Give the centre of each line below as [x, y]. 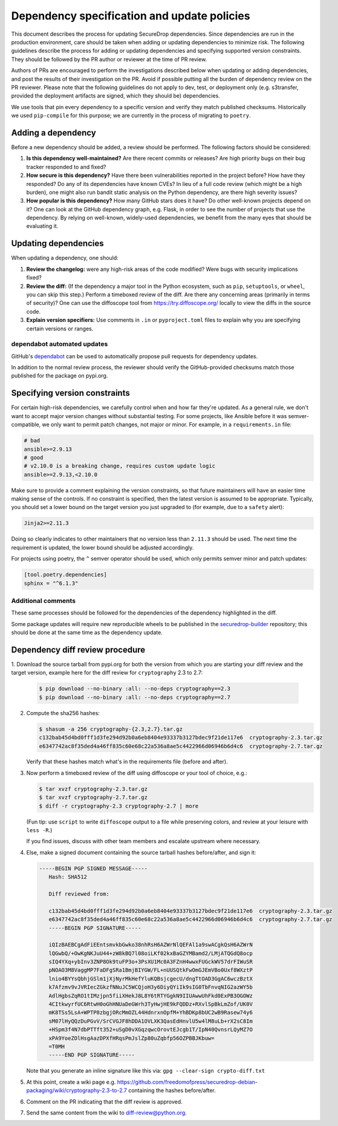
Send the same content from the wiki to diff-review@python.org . [106, 1113]
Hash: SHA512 [68, 877]
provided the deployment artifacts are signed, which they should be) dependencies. [115, 96]
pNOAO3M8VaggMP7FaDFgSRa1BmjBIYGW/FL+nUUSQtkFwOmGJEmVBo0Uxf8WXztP [151, 970]
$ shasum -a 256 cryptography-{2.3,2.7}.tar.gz [111, 729]
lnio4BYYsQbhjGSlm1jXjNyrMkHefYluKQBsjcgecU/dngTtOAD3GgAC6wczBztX [151, 978]
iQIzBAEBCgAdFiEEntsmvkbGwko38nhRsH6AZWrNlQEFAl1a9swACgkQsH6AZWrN [151, 945]
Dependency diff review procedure [78, 649]
